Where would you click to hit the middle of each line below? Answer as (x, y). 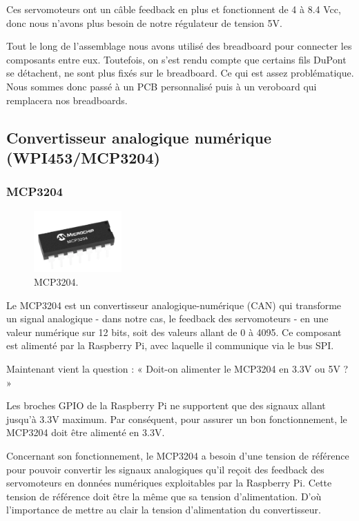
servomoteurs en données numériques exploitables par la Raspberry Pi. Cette (169, 483)
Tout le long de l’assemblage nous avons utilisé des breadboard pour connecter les (179, 46)
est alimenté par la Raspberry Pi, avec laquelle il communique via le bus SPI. (170, 345)
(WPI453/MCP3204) (83, 157)
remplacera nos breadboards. (67, 100)
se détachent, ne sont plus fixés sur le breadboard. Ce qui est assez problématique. (180, 73)
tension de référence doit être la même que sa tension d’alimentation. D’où (164, 496)
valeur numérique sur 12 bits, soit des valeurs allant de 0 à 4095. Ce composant (174, 332)
